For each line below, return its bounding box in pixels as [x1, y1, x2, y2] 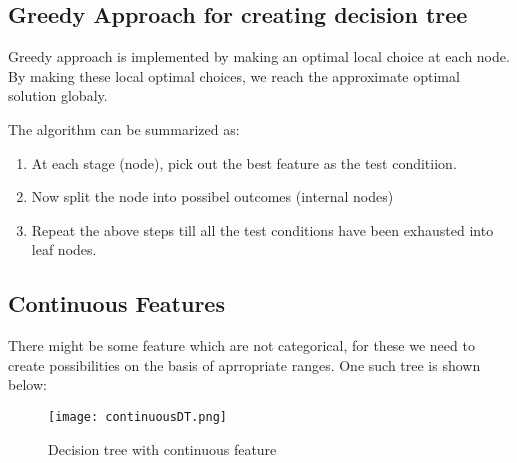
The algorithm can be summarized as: [8, 118, 240, 139]
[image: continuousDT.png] [48, 409, 227, 424]
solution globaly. [8, 85, 108, 106]
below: [8, 374, 47, 395]
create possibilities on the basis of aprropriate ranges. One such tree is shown [8, 354, 481, 375]
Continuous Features [8, 288, 225, 319]
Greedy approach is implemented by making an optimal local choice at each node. [8, 46, 510, 67]
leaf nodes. [31, 239, 97, 260]
